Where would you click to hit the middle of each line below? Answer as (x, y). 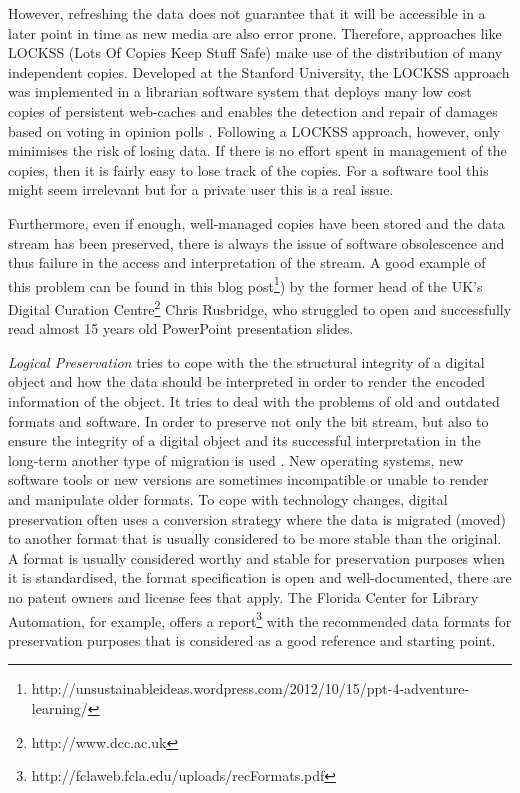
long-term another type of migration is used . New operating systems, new (236, 459)
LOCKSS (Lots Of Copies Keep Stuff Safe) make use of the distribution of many (255, 52)
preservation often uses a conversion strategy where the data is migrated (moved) (257, 518)
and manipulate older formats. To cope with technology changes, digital (228, 498)
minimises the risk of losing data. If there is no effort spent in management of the (257, 150)
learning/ (59, 707)
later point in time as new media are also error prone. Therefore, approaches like (255, 32)
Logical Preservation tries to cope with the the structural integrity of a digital (246, 361)
